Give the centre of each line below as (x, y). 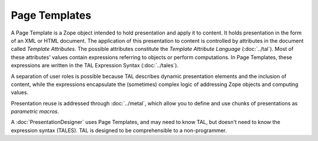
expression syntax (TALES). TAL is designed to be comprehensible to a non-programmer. (119, 130)
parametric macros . (35, 112)
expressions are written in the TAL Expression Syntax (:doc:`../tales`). (95, 66)
